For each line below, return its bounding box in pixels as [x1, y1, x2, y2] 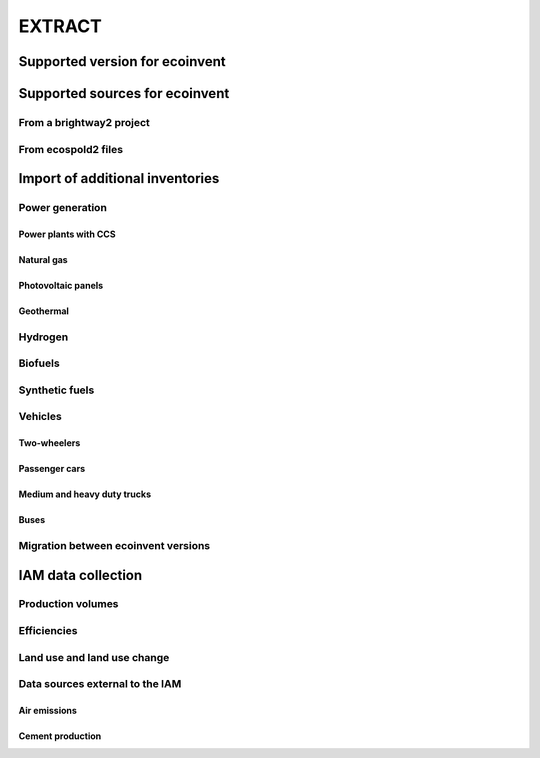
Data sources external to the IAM [18, 677, 182, 691]
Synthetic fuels [18, 383, 95, 397]
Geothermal [18, 305, 70, 317]
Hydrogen [18, 330, 69, 344]
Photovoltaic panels [18, 279, 104, 291]
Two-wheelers [18, 437, 81, 449]
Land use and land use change [18, 650, 170, 664]
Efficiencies [18, 624, 78, 638]
